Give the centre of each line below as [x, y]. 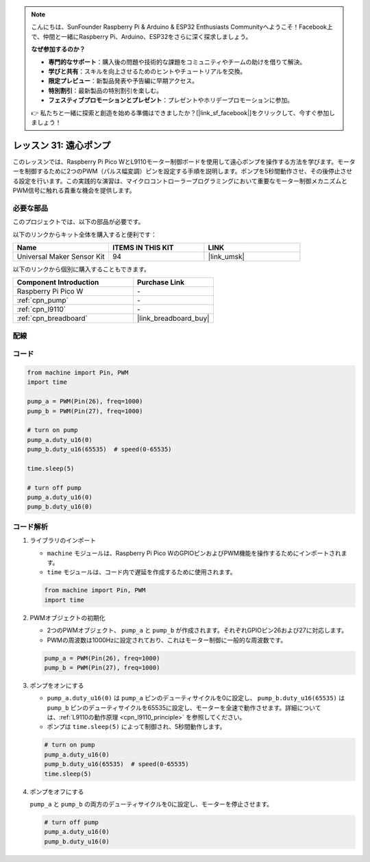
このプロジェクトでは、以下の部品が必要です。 [78, 222]
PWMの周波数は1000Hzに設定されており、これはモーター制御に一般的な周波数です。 [167, 640]
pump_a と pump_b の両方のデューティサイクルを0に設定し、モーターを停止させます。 [151, 804]
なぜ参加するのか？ [58, 49]
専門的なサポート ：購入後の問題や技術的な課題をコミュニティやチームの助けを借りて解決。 [177, 62]
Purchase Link [161, 282]
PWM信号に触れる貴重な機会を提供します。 [74, 190]
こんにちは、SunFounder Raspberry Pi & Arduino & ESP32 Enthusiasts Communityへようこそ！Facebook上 [182, 27]
